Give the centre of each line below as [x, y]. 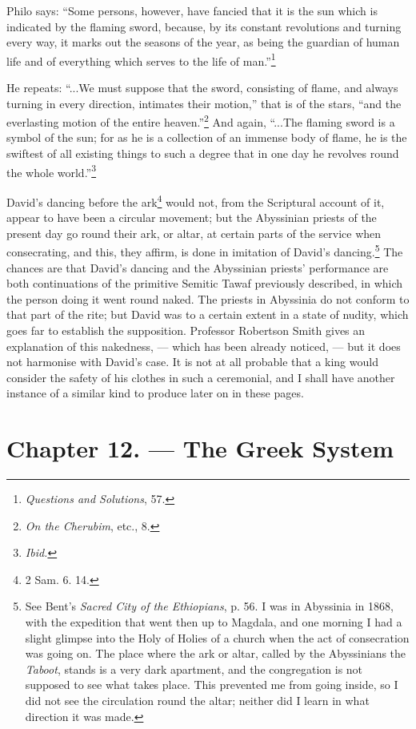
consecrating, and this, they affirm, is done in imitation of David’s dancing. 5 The [205, 250]
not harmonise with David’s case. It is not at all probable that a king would [192, 362]
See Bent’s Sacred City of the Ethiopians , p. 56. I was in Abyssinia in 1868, [209, 606]
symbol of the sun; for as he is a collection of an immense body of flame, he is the [207, 137]
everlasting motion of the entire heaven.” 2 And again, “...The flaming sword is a [201, 121]
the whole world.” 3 [52, 171]
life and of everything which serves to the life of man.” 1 [141, 59]
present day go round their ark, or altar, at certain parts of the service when [194, 233]
